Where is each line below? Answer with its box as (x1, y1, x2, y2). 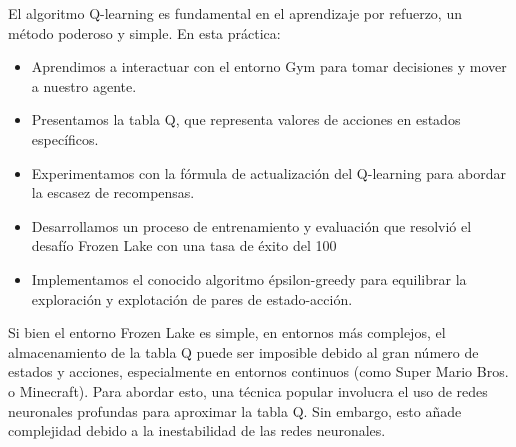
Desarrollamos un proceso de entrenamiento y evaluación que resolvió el (31, 215, 472, 236)
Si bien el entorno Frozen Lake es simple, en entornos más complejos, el (8, 322, 446, 343)
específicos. (31, 128, 99, 149)
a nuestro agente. (31, 75, 137, 96)
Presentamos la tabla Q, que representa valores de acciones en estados (31, 109, 461, 130)
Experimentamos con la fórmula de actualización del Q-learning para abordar (31, 162, 507, 183)
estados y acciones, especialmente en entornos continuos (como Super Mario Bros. (8, 361, 509, 382)
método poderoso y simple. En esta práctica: (8, 22, 281, 43)
